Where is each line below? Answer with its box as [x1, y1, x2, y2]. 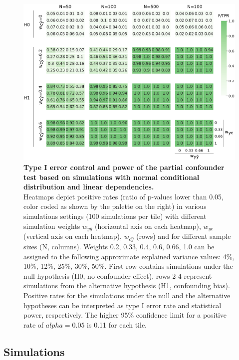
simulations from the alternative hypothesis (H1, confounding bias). [23, 280, 230, 291]
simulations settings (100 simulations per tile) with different [23, 211, 207, 221]
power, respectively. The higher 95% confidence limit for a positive [23, 310, 227, 320]
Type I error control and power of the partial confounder [23, 162, 225, 173]
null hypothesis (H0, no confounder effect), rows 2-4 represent [23, 270, 212, 281]
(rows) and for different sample [136, 231, 231, 241]
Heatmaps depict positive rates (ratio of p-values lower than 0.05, [23, 191, 224, 201]
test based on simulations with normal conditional [23, 172, 200, 182]
